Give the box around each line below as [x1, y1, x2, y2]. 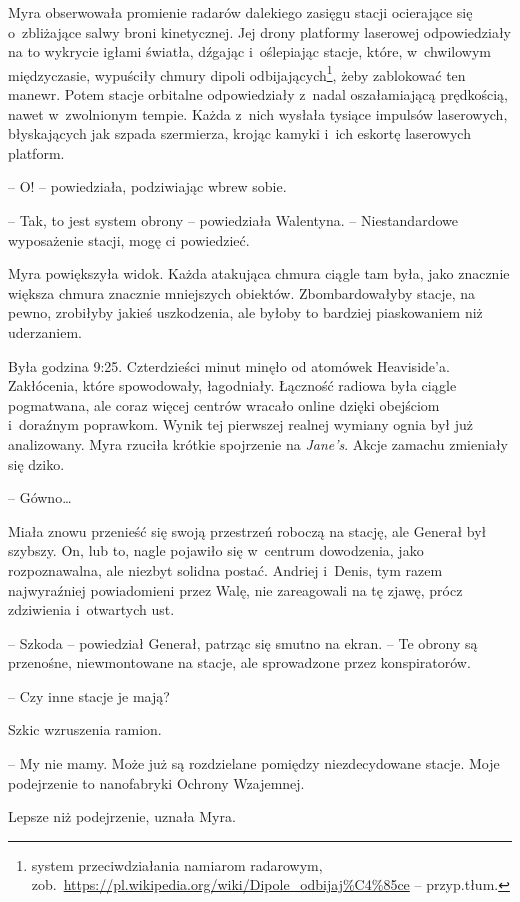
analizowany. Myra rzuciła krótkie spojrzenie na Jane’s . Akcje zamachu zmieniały [8, 433, 508, 454]
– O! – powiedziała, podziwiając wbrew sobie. [8, 176, 287, 197]
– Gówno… [8, 487, 72, 508]
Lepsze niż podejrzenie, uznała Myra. [8, 806, 236, 827]
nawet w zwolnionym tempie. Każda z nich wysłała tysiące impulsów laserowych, [8, 103, 508, 124]
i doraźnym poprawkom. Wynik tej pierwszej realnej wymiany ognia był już [8, 414, 474, 435]
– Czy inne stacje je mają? [8, 685, 170, 706]
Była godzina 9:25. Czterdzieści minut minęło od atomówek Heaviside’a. [8, 355, 450, 376]
